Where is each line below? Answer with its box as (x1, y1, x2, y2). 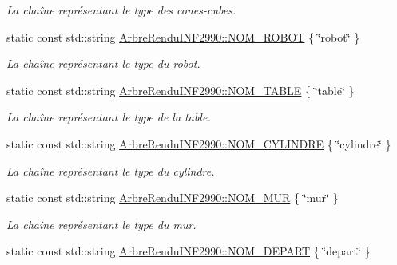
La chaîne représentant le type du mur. (6, 216, 197, 232)
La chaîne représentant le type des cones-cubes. (6, 2, 236, 18)
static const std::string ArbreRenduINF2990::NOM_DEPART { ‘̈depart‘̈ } (6, 243, 371, 259)
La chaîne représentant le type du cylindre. (6, 162, 215, 179)
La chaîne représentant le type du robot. (6, 55, 200, 72)
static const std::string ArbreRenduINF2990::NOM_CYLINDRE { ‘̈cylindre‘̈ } (6, 135, 391, 152)
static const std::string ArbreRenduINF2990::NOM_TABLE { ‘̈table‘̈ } (6, 81, 355, 98)
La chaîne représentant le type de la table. (6, 109, 211, 125)
